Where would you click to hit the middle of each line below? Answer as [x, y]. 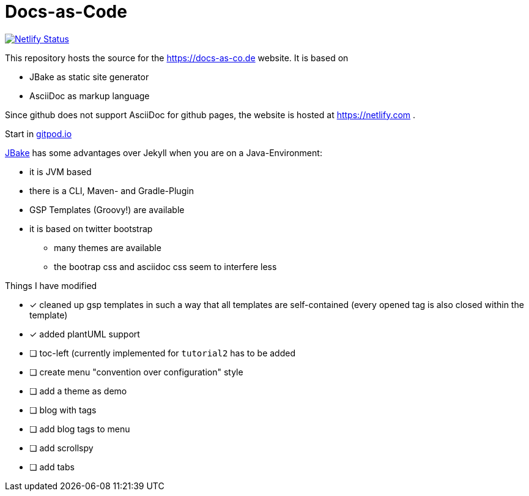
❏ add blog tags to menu [80, 429]
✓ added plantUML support [85, 334]
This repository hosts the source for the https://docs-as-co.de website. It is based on [177, 58]
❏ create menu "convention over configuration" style [136, 372]
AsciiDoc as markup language [90, 96]
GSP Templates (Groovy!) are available [107, 209]
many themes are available [108, 247]
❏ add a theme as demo [78, 391]
